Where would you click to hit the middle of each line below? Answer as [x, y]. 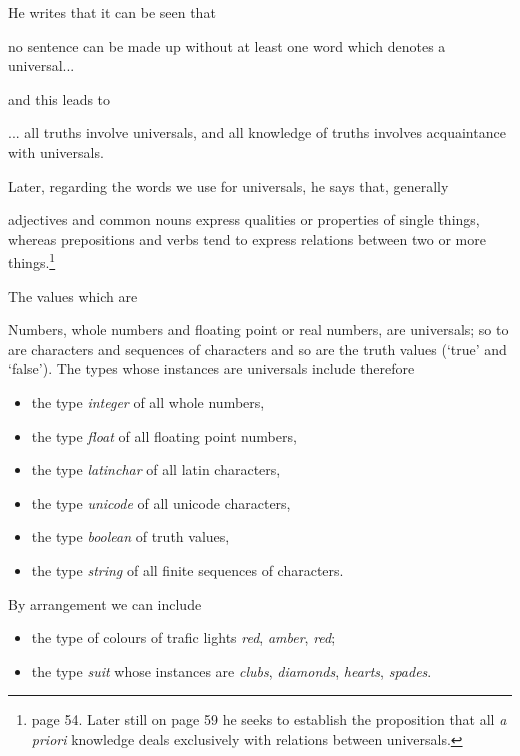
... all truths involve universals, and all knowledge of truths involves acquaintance [257, 132]
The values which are [73, 295]
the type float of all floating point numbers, [164, 435]
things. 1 [32, 260]
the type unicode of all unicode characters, [161, 502]
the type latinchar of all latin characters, [156, 469]
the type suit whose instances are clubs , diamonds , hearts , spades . [231, 670]
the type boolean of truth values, [130, 536]
